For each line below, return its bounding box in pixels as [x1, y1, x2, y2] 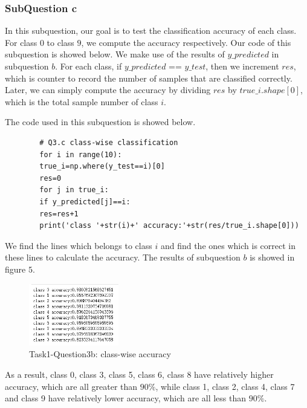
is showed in [250, 251, 295, 264]
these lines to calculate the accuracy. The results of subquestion [5, 251, 241, 264]
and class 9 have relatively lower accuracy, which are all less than [5, 392, 247, 404]
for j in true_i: [39, 186, 109, 195]
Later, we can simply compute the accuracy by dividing [5, 83, 211, 96]
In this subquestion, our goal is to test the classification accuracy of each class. [5, 24, 297, 37]
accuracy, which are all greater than [5, 380, 138, 392]
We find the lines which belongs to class [5, 239, 152, 251]
